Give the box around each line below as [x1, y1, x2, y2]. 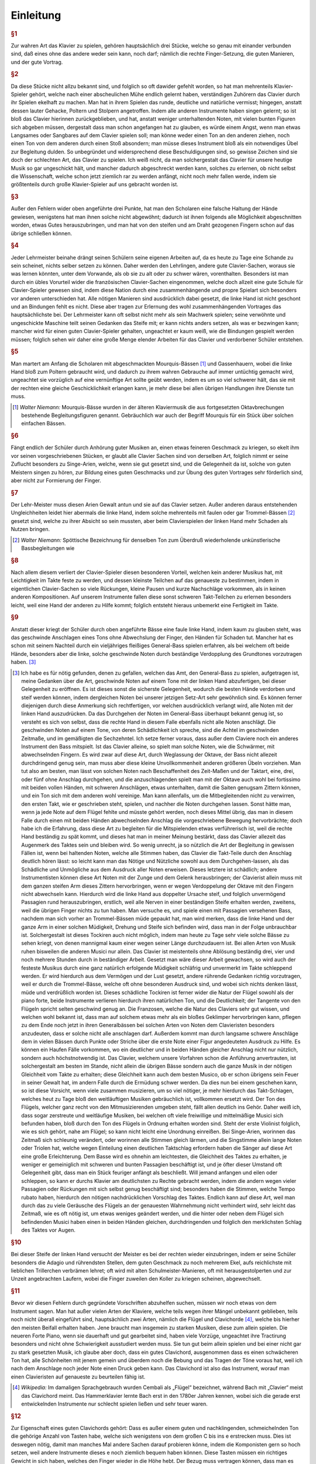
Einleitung [11, 9, 61, 22]
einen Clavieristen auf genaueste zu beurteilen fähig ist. [11, 1373, 146, 1380]
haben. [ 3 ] [11, 659, 36, 666]
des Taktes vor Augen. [21, 1227, 76, 1234]
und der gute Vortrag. [11, 59, 63, 66]
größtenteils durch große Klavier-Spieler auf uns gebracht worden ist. [11, 181, 178, 188]
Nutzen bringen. [11, 526, 50, 533]
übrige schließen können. [11, 230, 73, 237]
